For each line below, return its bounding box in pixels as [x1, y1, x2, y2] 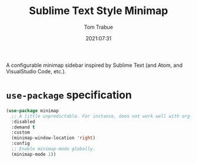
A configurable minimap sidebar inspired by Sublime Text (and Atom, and [6, 62, 183, 69]
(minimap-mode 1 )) [11, 151, 57, 157]
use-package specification [6, 89, 132, 102]
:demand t [11, 124, 35, 130]
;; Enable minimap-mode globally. [11, 146, 96, 152]
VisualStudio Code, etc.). [6, 67, 66, 74]
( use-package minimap [6, 107, 59, 114]
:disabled [11, 118, 35, 124]
